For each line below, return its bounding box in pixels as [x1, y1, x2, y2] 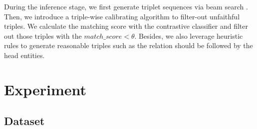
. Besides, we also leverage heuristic [134, 30, 243, 41]
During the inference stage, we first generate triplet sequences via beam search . [4, 1, 248, 11]
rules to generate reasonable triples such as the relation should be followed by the [4, 40, 253, 51]
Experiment [4, 79, 87, 99]
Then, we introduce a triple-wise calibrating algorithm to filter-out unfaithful [4, 11, 240, 21]
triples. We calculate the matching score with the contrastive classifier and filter [4, 21, 248, 31]
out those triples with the [4, 30, 82, 41]
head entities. [4, 50, 45, 60]
